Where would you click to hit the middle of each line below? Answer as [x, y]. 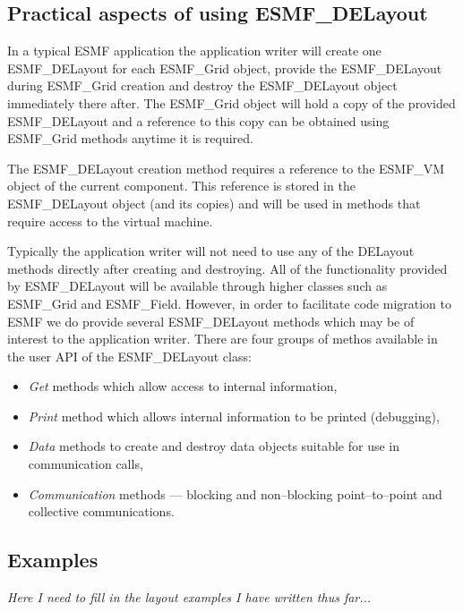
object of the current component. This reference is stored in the [181, 186]
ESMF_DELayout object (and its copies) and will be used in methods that [214, 203]
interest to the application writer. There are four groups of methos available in [223, 339]
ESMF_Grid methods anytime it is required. [130, 138]
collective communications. [101, 511]
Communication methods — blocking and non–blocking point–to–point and [235, 493]
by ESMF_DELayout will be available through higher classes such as [197, 286]
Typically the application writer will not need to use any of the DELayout [211, 251]
